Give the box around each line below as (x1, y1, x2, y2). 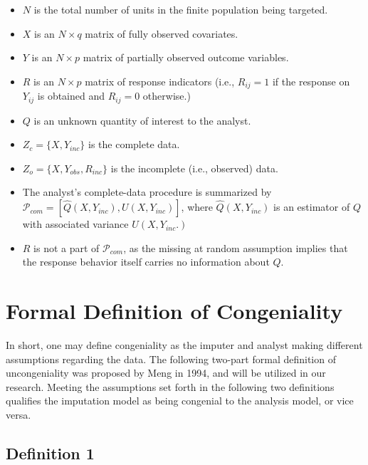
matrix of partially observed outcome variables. (83, 50, 289, 65)
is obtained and (37, 88, 105, 103)
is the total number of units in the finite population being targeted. (33, 2, 328, 16)
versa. (6, 407, 31, 422)
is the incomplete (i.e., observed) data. (110, 160, 278, 175)
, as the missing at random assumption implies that (123, 240, 348, 255)
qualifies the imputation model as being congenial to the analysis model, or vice (6, 393, 354, 408)
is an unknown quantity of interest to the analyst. (33, 113, 251, 127)
